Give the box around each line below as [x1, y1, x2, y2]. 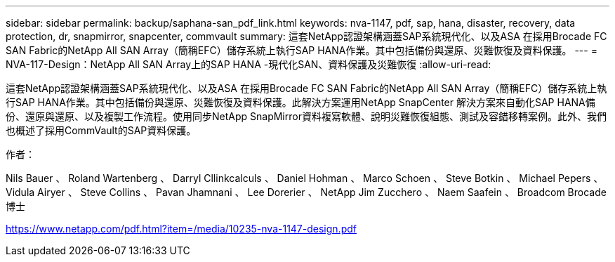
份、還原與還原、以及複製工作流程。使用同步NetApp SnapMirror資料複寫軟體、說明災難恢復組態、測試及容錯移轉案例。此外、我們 [6, 110, 607, 122]
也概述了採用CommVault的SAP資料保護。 [6, 124, 197, 136]
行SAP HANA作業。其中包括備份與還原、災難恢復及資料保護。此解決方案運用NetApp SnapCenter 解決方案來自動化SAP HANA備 [6, 96, 595, 108]
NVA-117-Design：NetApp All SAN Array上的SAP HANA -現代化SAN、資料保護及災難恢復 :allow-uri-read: [6, 58, 491, 70]
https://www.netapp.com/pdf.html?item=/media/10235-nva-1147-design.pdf [6, 223, 357, 235]
